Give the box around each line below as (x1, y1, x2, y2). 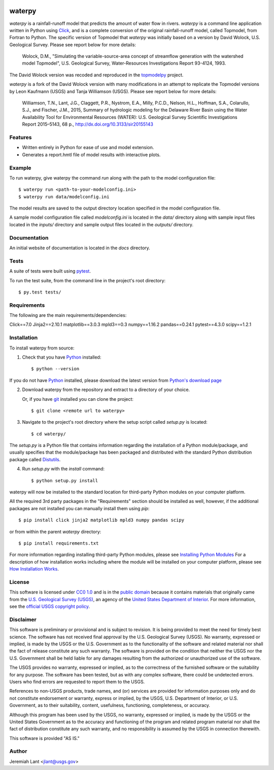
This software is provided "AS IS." (9, 735, 80, 741)
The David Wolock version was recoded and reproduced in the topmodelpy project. (9, 72, 184, 78)
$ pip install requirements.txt (18, 540, 99, 546)
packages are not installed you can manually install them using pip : (9, 505, 150, 511)
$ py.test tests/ (18, 289, 61, 295)
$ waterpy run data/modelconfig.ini (18, 194, 110, 199)
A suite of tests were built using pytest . (9, 268, 91, 274)
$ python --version (31, 366, 80, 372)
